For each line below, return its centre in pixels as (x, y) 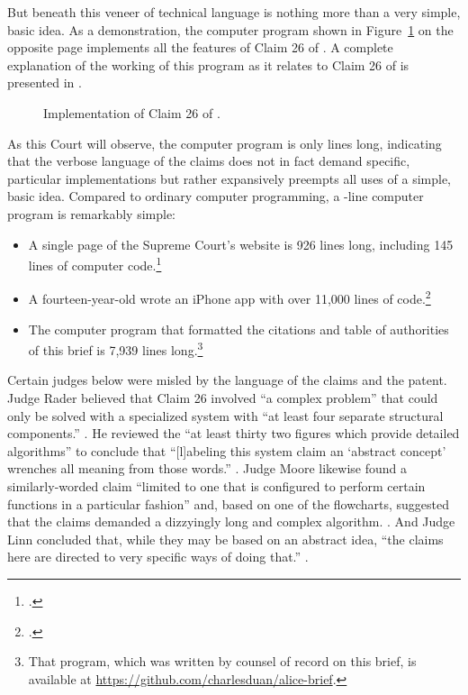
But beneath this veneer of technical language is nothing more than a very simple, (234, 12)
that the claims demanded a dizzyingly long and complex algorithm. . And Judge (231, 521)
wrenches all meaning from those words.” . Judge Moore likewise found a (207, 468)
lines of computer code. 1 (95, 264)
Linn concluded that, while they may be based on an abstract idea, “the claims (225, 539)
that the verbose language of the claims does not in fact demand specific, (209, 161)
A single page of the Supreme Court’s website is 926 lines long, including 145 (241, 244)
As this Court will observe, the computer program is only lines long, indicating (225, 143)
